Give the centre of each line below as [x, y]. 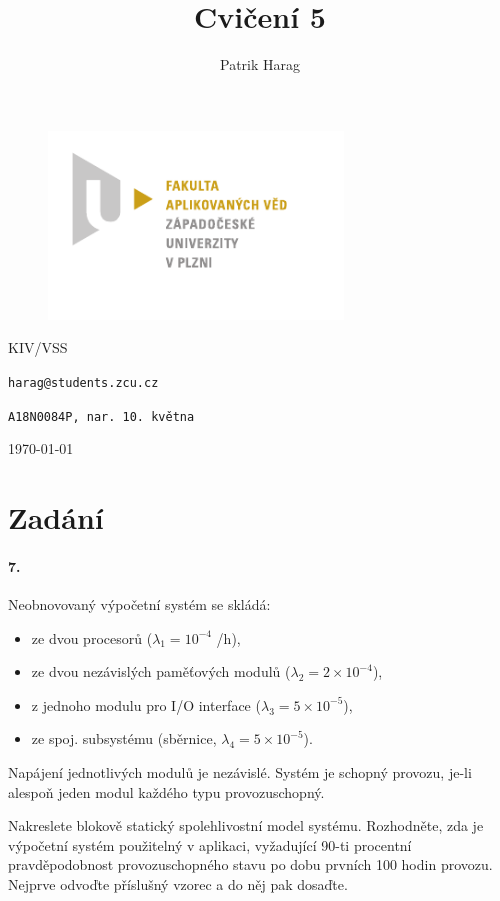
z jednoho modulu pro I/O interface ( [146, 704]
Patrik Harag [259, 64]
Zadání [56, 516]
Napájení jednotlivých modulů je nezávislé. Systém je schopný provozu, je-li [240, 771]
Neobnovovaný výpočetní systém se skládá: [139, 603]
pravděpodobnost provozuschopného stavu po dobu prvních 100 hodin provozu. [250, 864]
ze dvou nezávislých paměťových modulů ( [161, 671]
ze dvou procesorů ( [92, 637]
